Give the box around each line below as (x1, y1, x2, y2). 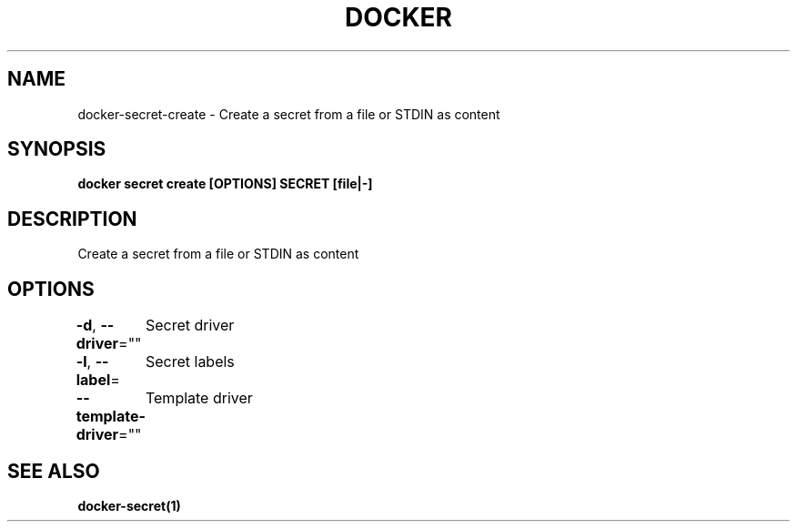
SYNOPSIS (7, 137, 106, 161)
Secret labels (145, 352, 235, 371)
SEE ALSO (7, 459, 100, 483)
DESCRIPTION (7, 207, 137, 230)
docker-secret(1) (77, 497, 181, 514)
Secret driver (145, 316, 235, 335)
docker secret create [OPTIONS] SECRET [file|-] (77, 176, 373, 192)
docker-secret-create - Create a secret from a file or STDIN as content (77, 106, 500, 122)
